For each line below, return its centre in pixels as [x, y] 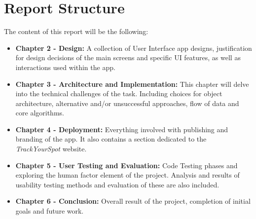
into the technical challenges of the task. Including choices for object [119, 93]
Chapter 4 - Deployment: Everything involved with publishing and [122, 129]
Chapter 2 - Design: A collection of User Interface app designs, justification [134, 48]
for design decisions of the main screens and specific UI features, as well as [128, 57]
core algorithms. [40, 113]
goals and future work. [50, 211]
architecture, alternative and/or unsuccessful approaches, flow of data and [127, 103]
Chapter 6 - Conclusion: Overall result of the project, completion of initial [133, 201]
